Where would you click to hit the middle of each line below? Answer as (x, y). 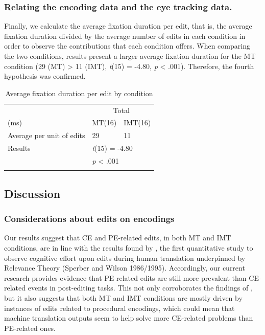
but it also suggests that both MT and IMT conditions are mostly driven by (123, 297)
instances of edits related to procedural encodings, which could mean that (119, 308)
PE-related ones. (30, 328)
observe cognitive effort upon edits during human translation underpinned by (125, 258)
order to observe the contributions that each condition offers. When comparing (127, 46)
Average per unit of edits (46, 135)
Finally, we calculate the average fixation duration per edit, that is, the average (128, 26)
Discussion (32, 193)
